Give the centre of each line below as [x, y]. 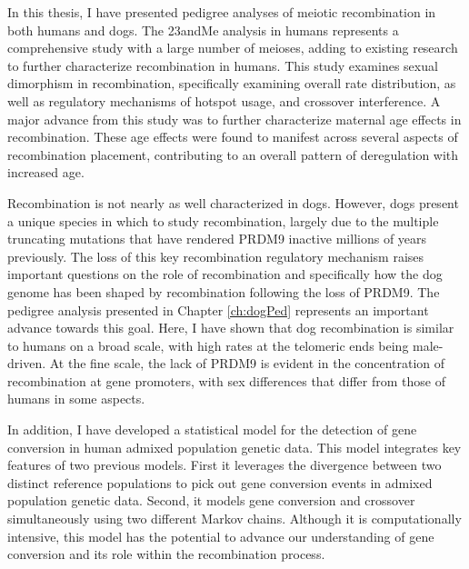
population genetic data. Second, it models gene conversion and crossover [211, 500]
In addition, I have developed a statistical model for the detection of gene [212, 429]
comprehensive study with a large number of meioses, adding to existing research [233, 48]
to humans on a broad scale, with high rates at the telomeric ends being [208, 345]
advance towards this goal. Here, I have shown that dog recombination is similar [231, 328]
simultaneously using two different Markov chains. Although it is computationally [234, 519]
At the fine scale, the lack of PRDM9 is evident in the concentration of [247, 363]
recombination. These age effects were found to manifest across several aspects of [233, 137]
